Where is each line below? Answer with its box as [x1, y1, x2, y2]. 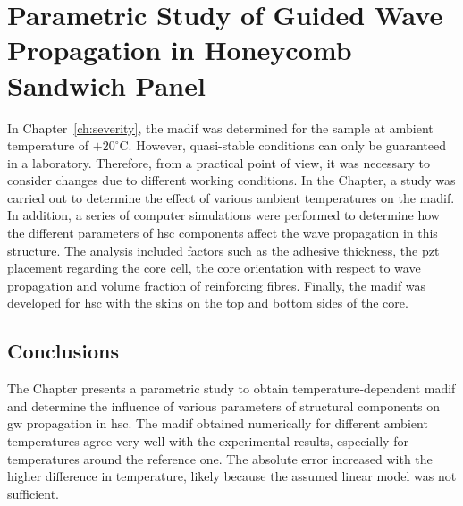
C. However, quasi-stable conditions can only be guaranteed [119, 136, 446, 155]
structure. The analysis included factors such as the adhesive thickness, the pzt [7, 240, 440, 259]
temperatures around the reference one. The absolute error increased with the [7, 449, 433, 468]
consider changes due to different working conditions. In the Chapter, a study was [7, 171, 456, 190]
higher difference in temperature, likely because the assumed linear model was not [7, 467, 457, 485]
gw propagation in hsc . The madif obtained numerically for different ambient [7, 414, 428, 433]
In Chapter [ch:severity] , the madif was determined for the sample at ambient [7, 118, 434, 137]
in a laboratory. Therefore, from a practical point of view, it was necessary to [7, 153, 431, 172]
